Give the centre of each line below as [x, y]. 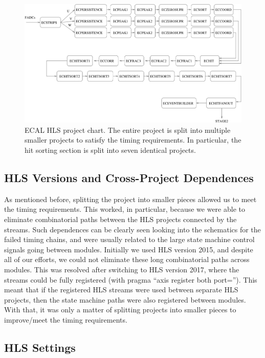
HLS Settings [40, 347]
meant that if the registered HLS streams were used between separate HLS [121, 290]
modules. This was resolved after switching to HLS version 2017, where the [122, 269]
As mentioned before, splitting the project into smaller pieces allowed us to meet [130, 199]
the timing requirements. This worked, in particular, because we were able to [125, 209]
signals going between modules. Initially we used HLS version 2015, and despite [129, 249]
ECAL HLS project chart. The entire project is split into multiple [128, 130]
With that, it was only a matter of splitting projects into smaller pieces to [120, 310]
